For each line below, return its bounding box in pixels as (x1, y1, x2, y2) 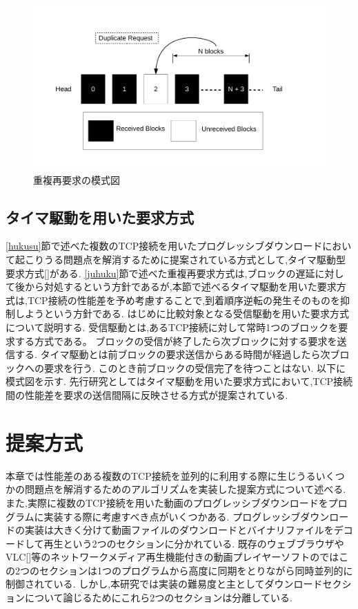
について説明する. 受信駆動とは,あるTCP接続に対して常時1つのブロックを (6, 320, 339, 335)
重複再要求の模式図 (33, 172, 120, 187)
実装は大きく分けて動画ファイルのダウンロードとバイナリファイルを (24, 523, 334, 537)
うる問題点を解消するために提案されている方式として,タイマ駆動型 (43, 252, 346, 267)
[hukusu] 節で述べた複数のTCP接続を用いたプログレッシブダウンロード (6, 238, 323, 253)
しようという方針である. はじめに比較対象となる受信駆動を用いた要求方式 (14, 306, 349, 321)
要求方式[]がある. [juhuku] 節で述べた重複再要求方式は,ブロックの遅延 (6, 265, 315, 280)
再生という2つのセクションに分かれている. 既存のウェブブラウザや (43, 536, 344, 550)
